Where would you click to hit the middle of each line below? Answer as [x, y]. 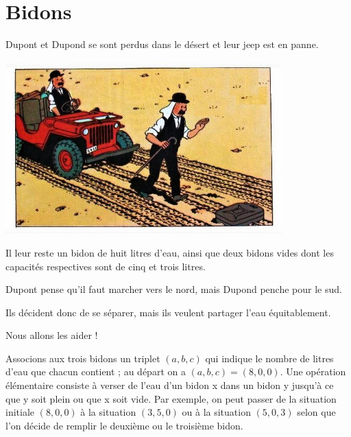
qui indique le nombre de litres [269, 358]
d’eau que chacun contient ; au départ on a [96, 371]
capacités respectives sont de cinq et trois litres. [106, 266]
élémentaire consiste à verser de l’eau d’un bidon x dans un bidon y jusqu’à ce [170, 385]
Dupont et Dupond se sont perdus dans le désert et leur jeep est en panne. [162, 44]
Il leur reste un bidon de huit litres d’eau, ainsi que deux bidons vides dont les [170, 252]
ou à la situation [216, 412]
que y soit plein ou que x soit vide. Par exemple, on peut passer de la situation [171, 398]
